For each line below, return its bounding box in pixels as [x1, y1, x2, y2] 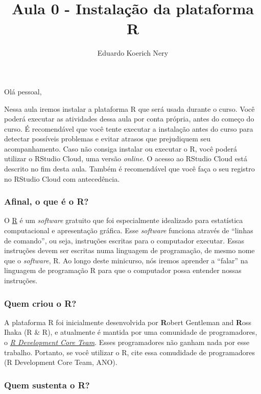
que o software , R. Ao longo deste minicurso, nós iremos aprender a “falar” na [4, 255, 248, 265]
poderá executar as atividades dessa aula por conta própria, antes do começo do [4, 113, 254, 124]
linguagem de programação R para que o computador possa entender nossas [4, 265, 242, 276]
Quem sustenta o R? [4, 378, 90, 391]
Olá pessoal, [4, 86, 42, 96]
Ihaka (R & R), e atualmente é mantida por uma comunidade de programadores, [4, 327, 257, 337]
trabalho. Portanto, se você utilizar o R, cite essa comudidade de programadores [4, 347, 255, 357]
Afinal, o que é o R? [4, 195, 89, 208]
